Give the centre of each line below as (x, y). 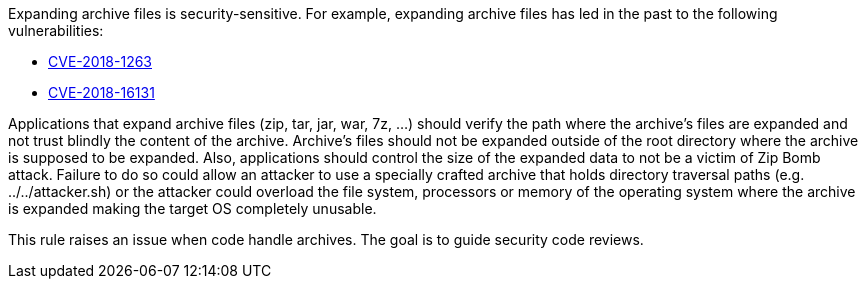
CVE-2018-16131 (101, 92)
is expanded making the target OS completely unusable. (192, 208)
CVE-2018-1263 (100, 61)
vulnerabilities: (56, 30)
